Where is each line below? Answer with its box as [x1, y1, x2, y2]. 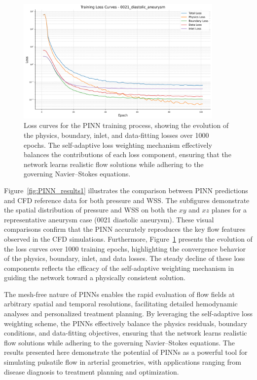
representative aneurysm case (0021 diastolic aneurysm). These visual [4, 214, 214, 224]
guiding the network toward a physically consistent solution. [4, 272, 185, 283]
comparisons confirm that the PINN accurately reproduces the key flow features [4, 224, 246, 234]
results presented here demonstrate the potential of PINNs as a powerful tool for [4, 347, 248, 357]
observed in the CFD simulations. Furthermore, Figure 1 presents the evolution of [4, 233, 253, 244]
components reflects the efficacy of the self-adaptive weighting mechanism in [4, 262, 234, 273]
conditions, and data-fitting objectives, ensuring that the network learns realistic [4, 328, 247, 338]
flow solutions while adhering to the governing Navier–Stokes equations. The [4, 337, 235, 347]
